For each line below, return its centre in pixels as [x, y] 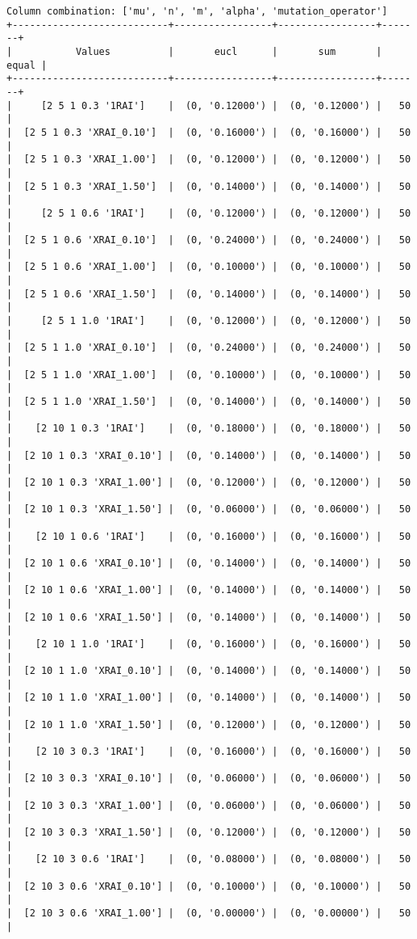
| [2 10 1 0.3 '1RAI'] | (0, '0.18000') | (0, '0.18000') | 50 [209, 429]
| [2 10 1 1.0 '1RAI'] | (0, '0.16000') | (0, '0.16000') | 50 [209, 644]
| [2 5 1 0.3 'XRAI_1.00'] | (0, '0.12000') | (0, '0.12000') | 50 [209, 160]
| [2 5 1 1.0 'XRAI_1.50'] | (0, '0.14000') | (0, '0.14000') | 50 [209, 402]
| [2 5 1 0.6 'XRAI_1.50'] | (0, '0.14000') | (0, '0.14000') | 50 [209, 294]
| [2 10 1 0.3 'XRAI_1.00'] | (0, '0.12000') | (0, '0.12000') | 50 [209, 482]
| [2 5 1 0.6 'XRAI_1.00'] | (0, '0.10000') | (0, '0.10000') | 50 [209, 267]
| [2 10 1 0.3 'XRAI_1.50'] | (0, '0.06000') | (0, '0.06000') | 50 [209, 510]
